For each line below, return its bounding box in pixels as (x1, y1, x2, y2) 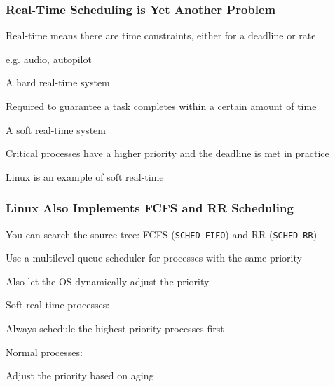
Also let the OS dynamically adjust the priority (6, 273, 210, 288)
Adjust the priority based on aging (6, 368, 154, 383)
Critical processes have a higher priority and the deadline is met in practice (6, 146, 329, 161)
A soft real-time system (6, 122, 106, 137)
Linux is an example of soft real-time (6, 169, 164, 184)
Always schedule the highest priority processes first (6, 321, 224, 336)
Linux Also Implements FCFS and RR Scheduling (6, 199, 294, 217)
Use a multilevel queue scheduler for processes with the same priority (6, 250, 302, 265)
